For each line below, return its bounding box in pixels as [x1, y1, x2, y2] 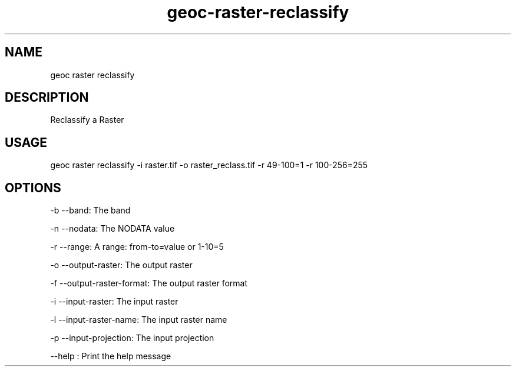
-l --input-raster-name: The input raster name [50, 315, 227, 325]
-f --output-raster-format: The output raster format [50, 278, 248, 289]
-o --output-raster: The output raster [50, 260, 193, 270]
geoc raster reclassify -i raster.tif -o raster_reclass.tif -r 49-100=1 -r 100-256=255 [50, 160, 368, 171]
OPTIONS [5, 180, 61, 195]
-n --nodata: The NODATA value [50, 223, 175, 234]
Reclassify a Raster [50, 115, 124, 125]
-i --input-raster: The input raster [50, 296, 178, 307]
